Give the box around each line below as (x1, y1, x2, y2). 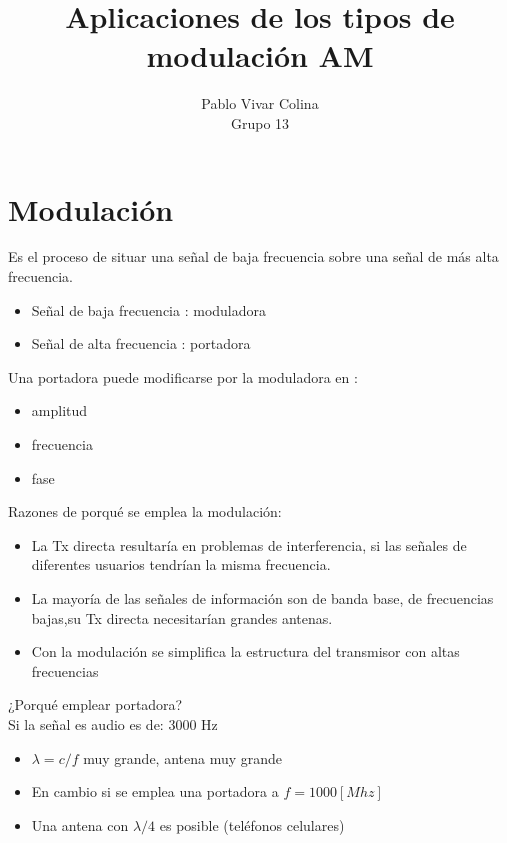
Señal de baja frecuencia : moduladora (31, 299, 267, 320)
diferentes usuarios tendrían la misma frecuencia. (31, 554, 331, 575)
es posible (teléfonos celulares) (159, 814, 345, 835)
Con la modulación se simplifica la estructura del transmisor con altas (31, 641, 460, 662)
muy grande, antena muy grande (83, 747, 283, 768)
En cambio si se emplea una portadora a (31, 781, 279, 802)
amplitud (31, 400, 88, 421)
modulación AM (146, 35, 374, 76)
